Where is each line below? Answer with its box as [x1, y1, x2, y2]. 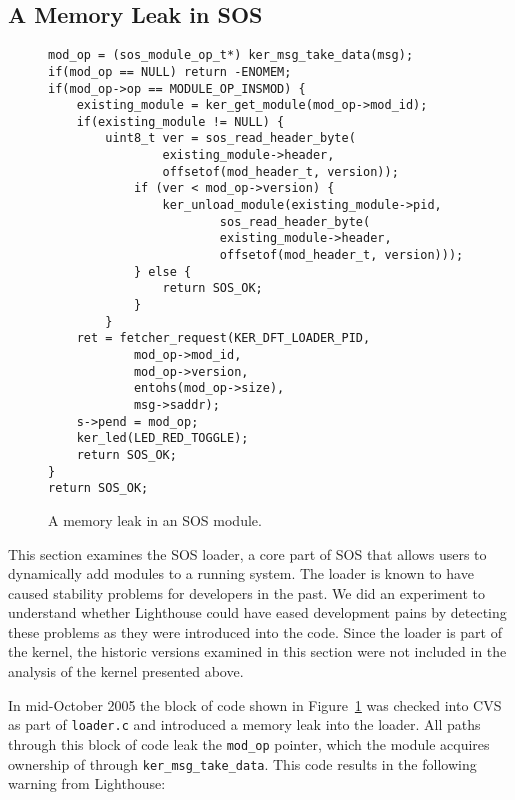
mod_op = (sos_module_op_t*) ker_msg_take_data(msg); [48, 48, 414, 63]
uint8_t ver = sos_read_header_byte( [105, 131, 356, 146]
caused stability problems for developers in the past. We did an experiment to [8, 582, 485, 603]
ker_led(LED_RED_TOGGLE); [76, 431, 249, 446]
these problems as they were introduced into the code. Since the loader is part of [8, 621, 502, 642]
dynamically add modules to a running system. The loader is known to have [8, 563, 474, 584]
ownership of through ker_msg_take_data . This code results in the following [8, 753, 477, 774]
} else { [133, 264, 192, 279]
